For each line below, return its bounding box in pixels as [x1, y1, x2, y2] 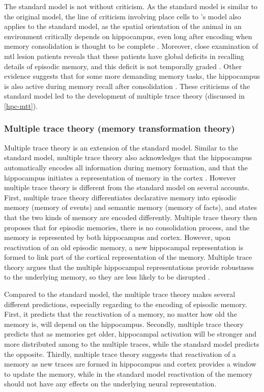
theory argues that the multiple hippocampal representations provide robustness [4, 261, 254, 272]
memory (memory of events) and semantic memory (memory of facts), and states [4, 202, 257, 213]
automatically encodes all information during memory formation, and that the [4, 162, 248, 172]
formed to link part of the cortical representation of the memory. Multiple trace [4, 252, 252, 262]
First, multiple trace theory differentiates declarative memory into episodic [4, 192, 237, 202]
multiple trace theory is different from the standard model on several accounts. [4, 182, 250, 193]
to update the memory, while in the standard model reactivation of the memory [4, 368, 253, 379]
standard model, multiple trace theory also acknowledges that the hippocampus [4, 152, 252, 163]
